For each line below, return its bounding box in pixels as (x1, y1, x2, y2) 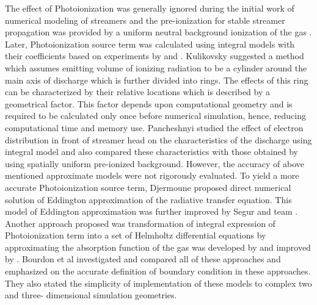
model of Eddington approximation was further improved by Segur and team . (5, 205, 298, 218)
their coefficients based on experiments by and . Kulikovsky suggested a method (5, 49, 304, 62)
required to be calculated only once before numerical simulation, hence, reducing (5, 109, 307, 122)
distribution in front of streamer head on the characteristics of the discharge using (5, 133, 312, 146)
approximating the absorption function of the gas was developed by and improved (5, 240, 311, 253)
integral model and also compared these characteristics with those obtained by (5, 145, 299, 158)
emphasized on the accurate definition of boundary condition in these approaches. (5, 265, 311, 278)
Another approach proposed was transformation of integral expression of (5, 217, 275, 229)
